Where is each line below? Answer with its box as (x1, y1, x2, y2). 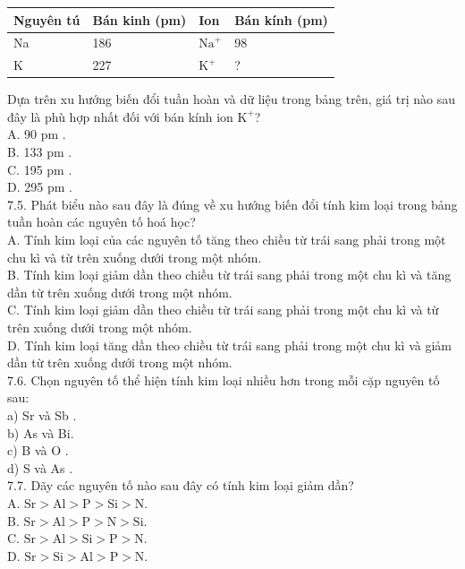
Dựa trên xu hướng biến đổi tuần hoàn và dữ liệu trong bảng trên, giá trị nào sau (7, 90, 456, 108)
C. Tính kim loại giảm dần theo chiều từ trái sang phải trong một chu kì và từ (7, 300, 439, 319)
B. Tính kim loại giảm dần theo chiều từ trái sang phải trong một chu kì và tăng (7, 265, 452, 284)
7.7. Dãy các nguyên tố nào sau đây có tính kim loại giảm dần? (7, 476, 354, 495)
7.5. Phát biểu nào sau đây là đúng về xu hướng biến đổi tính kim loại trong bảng (7, 194, 458, 213)
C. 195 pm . (7, 159, 72, 178)
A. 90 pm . (7, 125, 66, 143)
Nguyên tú (13, 10, 80, 29)
